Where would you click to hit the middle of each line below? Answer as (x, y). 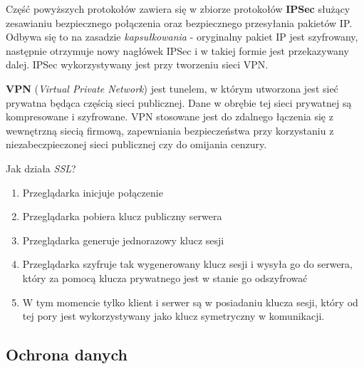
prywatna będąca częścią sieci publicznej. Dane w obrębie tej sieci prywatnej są (179, 102)
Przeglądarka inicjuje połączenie (93, 192)
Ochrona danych (67, 354)
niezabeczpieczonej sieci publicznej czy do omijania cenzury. (136, 144)
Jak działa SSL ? (41, 168)
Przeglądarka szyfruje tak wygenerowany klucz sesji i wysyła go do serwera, (187, 264)
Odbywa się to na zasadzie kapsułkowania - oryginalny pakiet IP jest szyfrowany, (182, 37)
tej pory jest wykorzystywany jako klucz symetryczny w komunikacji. (173, 316)
